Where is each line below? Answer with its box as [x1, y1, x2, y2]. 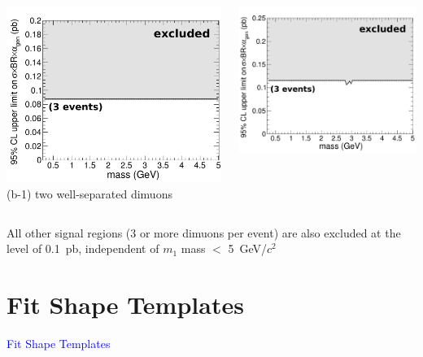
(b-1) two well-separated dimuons [7, 185, 172, 202]
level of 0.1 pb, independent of [7, 240, 159, 257]
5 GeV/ [228, 240, 268, 257]
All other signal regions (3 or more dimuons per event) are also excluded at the [7, 224, 401, 241]
